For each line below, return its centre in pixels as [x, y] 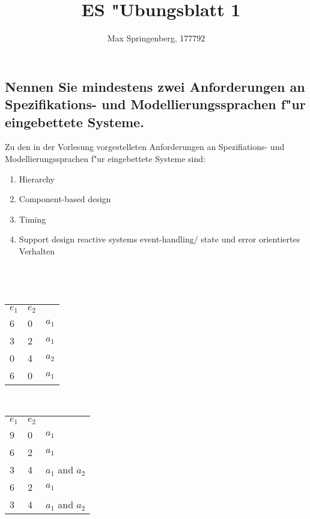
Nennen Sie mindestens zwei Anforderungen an [155, 86]
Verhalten [37, 250]
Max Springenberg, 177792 [156, 38]
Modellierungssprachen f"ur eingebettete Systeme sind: [105, 158]
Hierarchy [37, 178]
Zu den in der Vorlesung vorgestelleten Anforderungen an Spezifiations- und [145, 147]
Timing [32, 219]
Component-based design [65, 199]
